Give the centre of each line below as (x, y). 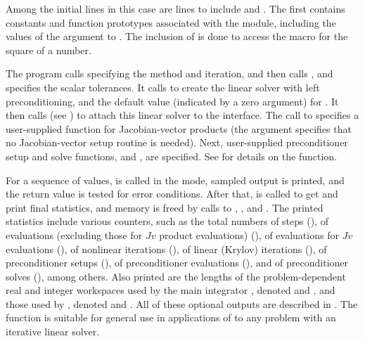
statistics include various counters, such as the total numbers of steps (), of (167, 221)
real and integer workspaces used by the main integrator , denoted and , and (171, 290)
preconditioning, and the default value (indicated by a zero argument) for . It (172, 101)
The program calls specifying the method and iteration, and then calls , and (169, 73)
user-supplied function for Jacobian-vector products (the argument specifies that (179, 128)
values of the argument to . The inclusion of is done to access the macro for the (177, 36)
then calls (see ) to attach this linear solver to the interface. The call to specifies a (182, 115)
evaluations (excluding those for (74, 234)
